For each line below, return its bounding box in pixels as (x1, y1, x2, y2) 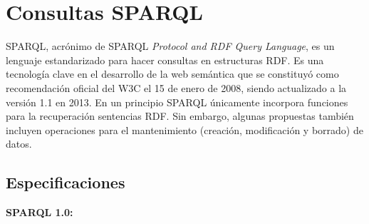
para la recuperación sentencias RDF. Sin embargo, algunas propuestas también (6, 108, 354, 123)
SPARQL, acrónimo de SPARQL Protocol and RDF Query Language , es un (6, 39, 335, 54)
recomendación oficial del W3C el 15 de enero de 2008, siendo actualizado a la (6, 80, 347, 95)
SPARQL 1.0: (6, 205, 73, 220)
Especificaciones (6, 171, 125, 193)
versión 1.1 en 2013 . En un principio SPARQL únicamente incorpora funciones (6, 94, 348, 109)
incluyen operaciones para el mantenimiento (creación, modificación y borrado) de (6, 122, 363, 137)
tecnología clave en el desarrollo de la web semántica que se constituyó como (6, 66, 339, 81)
